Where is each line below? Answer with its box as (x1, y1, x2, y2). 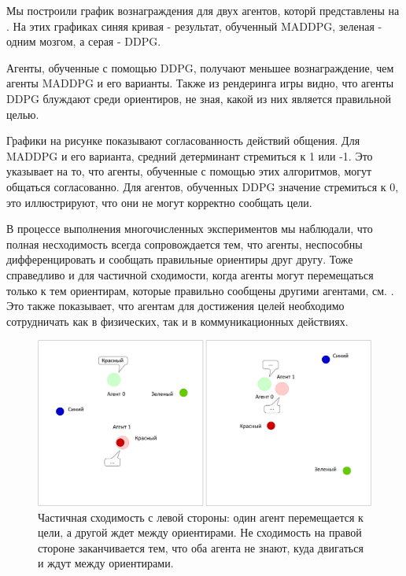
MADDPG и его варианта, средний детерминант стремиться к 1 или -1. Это (6, 147, 373, 164)
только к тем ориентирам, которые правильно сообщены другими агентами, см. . (6, 282, 394, 298)
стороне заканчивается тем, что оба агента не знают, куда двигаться (38, 539, 364, 556)
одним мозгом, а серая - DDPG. (6, 33, 161, 50)
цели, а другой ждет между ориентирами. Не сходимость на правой (38, 524, 362, 541)
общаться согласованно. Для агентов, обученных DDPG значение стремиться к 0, (6, 178, 399, 194)
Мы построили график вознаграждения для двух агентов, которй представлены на (6, 2, 400, 18)
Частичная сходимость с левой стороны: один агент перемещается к (38, 508, 364, 525)
